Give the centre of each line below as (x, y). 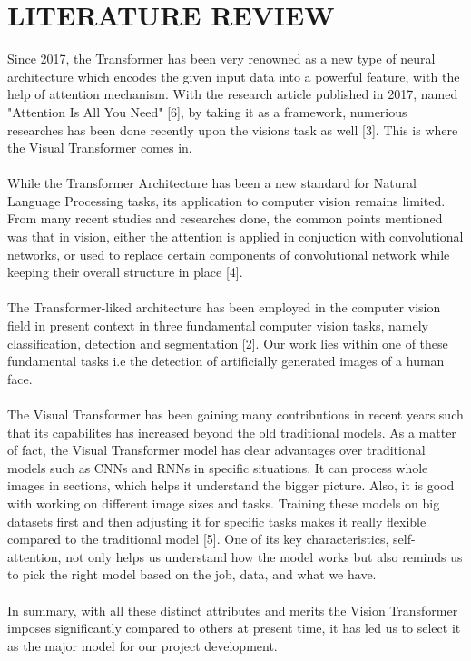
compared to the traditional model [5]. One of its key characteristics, (198, 539)
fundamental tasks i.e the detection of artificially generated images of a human (226, 361)
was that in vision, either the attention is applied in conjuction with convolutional (235, 237)
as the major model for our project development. (142, 645)
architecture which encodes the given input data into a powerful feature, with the (234, 76)
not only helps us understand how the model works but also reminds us (264, 556)
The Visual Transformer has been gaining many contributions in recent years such (235, 414)
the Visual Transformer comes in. (100, 148)
